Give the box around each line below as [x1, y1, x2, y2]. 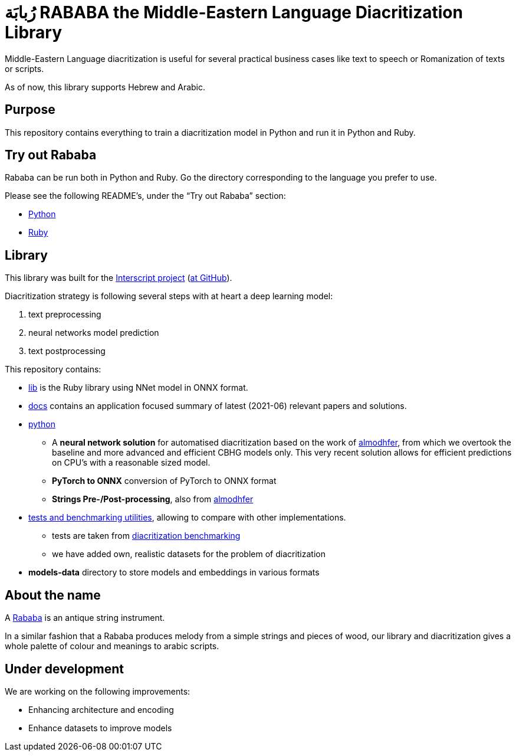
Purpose [5, 102, 55, 117]
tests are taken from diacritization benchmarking [52, 531, 241, 541]
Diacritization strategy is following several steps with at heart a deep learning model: [5, 291, 333, 302]
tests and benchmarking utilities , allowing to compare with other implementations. [28, 512, 346, 523]
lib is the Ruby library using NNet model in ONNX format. [28, 382, 248, 393]
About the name [5, 587, 101, 603]
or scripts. [5, 63, 44, 74]
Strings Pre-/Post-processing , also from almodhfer [52, 494, 254, 505]
